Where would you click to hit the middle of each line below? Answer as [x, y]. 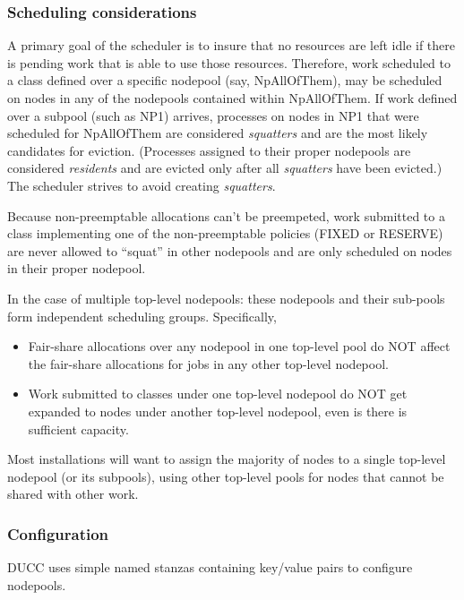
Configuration [58, 533]
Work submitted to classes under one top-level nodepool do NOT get [218, 394]
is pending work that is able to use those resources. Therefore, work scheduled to [229, 62]
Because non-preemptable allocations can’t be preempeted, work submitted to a [226, 215]
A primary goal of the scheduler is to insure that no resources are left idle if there [232, 45]
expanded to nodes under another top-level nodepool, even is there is [218, 411]
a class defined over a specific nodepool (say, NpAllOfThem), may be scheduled [225, 80]
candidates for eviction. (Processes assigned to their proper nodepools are [209, 150]
